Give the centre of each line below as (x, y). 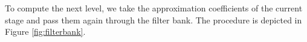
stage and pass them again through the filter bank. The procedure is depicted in (153, 19)
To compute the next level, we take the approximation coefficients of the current (154, 8)
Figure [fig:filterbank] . (45, 31)
